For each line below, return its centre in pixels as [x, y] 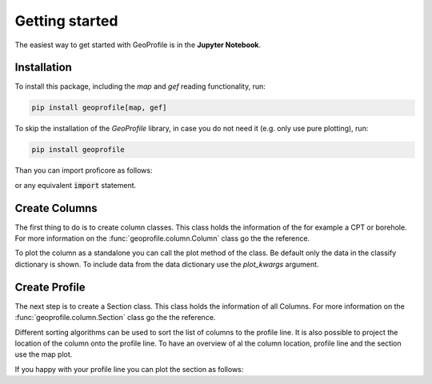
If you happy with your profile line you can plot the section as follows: [129, 369]
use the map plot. [44, 354]
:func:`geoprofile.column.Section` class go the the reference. [115, 318]
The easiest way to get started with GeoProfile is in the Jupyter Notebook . [138, 45]
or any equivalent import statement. [76, 185]
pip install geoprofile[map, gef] [99, 108]
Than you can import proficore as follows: [84, 170]
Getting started [66, 21]
